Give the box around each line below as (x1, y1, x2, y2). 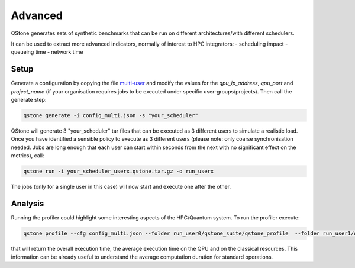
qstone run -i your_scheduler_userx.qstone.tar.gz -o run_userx (23, 168, 214, 175)
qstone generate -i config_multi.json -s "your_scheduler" (23, 112, 198, 118)
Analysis (11, 198, 44, 208)
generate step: (11, 96, 47, 104)
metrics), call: (11, 152, 44, 159)
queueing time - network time (11, 49, 83, 56)
